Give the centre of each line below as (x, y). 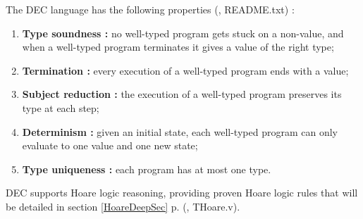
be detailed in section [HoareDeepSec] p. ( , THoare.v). (123, 206)
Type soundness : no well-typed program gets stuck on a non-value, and (183, 33)
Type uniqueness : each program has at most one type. (147, 169)
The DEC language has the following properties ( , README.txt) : (150, 9)
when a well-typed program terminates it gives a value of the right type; (178, 47)
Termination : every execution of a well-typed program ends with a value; (185, 70)
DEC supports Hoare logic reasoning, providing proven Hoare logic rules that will (182, 193)
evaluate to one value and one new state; (110, 145)
